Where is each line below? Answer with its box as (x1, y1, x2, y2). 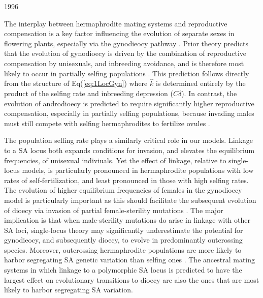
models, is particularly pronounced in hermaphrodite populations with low (22, 165, 254, 175)
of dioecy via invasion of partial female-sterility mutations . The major (4, 204, 223, 215)
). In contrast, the (181, 87, 237, 98)
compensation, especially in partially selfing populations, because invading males (4, 108, 254, 118)
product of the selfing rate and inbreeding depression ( (4, 87, 173, 98)
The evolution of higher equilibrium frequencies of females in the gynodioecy (4, 185, 242, 195)
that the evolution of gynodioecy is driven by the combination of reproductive (4, 48, 247, 58)
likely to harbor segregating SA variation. (4, 284, 133, 295)
